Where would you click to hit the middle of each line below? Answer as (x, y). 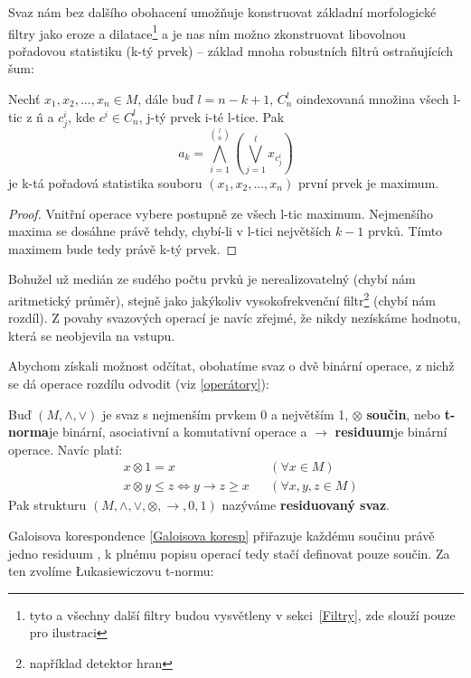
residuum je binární (391, 432)
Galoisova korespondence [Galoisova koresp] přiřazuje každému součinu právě (221, 535)
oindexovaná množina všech (373, 99)
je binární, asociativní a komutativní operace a (178, 432)
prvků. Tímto (405, 231)
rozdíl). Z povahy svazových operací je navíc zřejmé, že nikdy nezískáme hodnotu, (235, 318)
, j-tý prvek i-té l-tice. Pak (212, 116)
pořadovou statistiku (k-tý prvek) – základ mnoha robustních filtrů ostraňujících (231, 50)
